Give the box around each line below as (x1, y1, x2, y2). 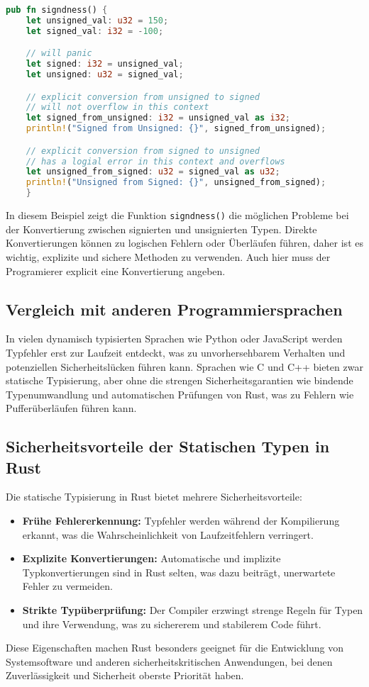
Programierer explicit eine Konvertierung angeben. (6, 263, 226, 278)
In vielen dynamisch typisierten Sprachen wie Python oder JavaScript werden (6, 331, 343, 346)
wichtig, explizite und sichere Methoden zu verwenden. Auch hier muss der (6, 249, 331, 264)
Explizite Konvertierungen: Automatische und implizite (22, 551, 281, 566)
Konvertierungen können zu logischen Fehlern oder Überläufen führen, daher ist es (6, 235, 363, 250)
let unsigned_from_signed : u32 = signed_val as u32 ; (26, 167, 280, 177)
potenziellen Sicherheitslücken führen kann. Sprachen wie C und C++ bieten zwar (6, 359, 363, 374)
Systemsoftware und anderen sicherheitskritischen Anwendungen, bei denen (6, 654, 333, 669)
